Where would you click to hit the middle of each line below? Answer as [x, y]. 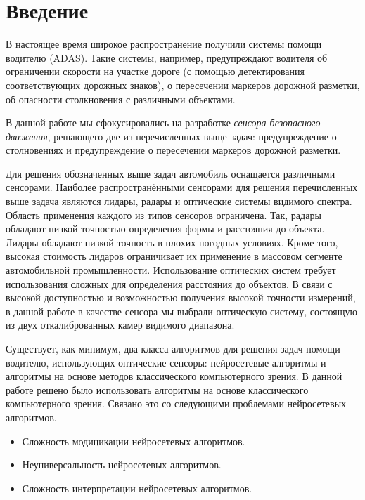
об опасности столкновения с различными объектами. [121, 99]
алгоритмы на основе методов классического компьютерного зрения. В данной [174, 376]
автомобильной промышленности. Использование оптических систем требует [171, 270]
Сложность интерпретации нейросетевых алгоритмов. [137, 488]
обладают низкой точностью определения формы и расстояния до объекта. [165, 229]
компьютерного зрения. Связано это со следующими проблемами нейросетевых [176, 403]
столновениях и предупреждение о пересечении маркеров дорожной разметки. [173, 150]
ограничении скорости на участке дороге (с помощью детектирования [155, 71]
